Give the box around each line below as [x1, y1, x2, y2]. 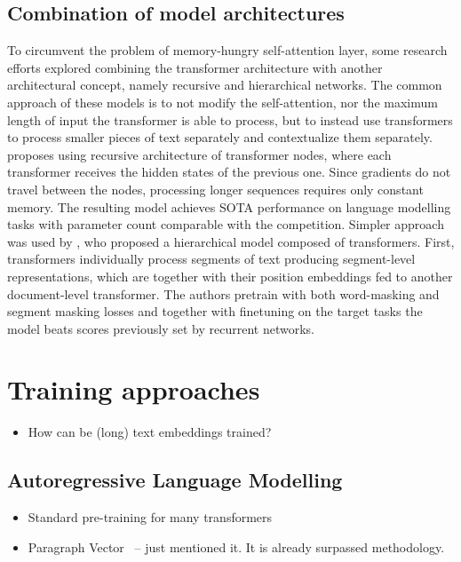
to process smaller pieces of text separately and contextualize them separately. [7, 128, 433, 146]
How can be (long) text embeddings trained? [28, 423, 272, 441]
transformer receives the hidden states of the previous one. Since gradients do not [7, 162, 451, 181]
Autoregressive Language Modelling [7, 466, 343, 494]
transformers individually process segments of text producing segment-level [7, 249, 416, 268]
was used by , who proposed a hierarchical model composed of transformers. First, [7, 232, 455, 250]
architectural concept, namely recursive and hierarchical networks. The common [7, 75, 442, 94]
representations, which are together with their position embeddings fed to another [7, 266, 453, 285]
